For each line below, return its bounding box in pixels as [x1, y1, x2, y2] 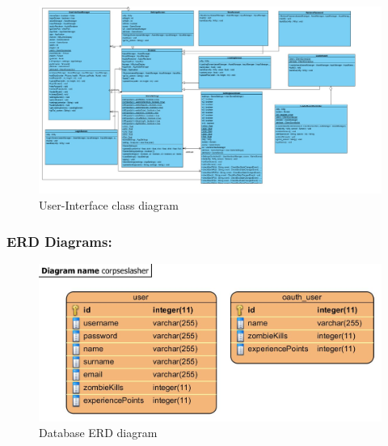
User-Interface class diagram [39, 197, 179, 214]
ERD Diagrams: [6, 231, 112, 251]
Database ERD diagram [39, 424, 158, 441]
